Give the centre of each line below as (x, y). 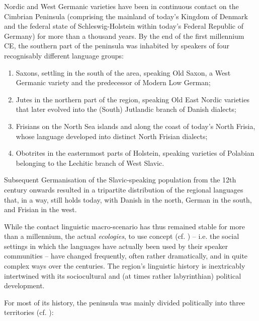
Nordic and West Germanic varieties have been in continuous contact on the (121, 6)
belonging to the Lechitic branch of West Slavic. (90, 163)
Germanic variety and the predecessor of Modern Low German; (113, 82)
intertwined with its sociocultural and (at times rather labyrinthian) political (123, 275)
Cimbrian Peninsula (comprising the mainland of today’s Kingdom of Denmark (126, 16)
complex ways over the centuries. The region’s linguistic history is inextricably (125, 266)
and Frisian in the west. (40, 209)
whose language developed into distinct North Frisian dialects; (112, 136)
